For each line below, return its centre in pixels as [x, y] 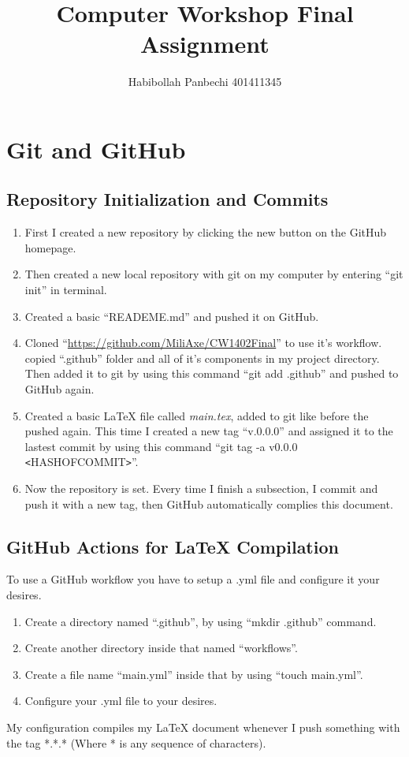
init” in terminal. [66, 290]
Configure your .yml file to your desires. [121, 701]
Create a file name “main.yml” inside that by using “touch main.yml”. [194, 674]
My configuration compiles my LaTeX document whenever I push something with [203, 727]
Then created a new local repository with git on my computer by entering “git [214, 274]
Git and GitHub [96, 149]
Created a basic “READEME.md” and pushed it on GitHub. [172, 316]
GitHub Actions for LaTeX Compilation [173, 546]
